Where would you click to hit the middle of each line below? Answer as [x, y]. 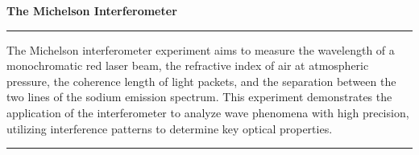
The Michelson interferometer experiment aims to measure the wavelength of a [201, 49]
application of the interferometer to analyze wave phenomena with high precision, [208, 112]
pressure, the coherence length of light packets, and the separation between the [201, 81]
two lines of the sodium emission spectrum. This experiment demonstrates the [199, 97]
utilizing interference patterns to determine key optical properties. [170, 128]
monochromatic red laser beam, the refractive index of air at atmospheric [188, 65]
